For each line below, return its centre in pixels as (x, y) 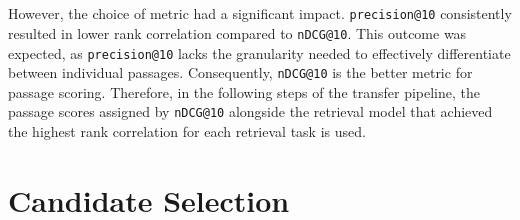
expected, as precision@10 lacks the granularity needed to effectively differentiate (259, 52)
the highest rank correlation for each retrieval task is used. (187, 131)
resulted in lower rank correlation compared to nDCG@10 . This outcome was (237, 32)
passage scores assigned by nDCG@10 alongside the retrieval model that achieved (250, 111)
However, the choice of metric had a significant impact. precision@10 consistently (260, 13)
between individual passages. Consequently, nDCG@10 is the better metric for (240, 72)
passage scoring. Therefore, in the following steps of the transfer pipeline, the (244, 91)
